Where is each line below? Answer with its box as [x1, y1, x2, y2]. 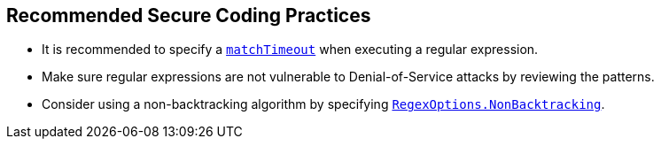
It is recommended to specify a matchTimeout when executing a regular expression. [42, 42, 539, 58]
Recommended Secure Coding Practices [6, 4, 371, 27]
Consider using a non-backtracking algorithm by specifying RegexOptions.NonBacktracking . [42, 96, 605, 112]
